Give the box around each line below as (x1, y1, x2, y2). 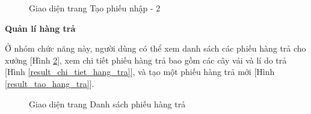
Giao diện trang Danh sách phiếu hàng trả (29, 97, 186, 110)
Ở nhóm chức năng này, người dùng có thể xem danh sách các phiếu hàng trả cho (5, 42, 306, 55)
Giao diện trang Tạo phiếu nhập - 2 (29, 2, 161, 14)
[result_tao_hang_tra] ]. (5, 77, 94, 89)
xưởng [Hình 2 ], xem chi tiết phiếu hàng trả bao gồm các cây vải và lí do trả (5, 53, 287, 66)
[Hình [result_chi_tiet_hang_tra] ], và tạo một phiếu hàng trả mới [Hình (5, 65, 275, 78)
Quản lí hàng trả (5, 22, 76, 34)
